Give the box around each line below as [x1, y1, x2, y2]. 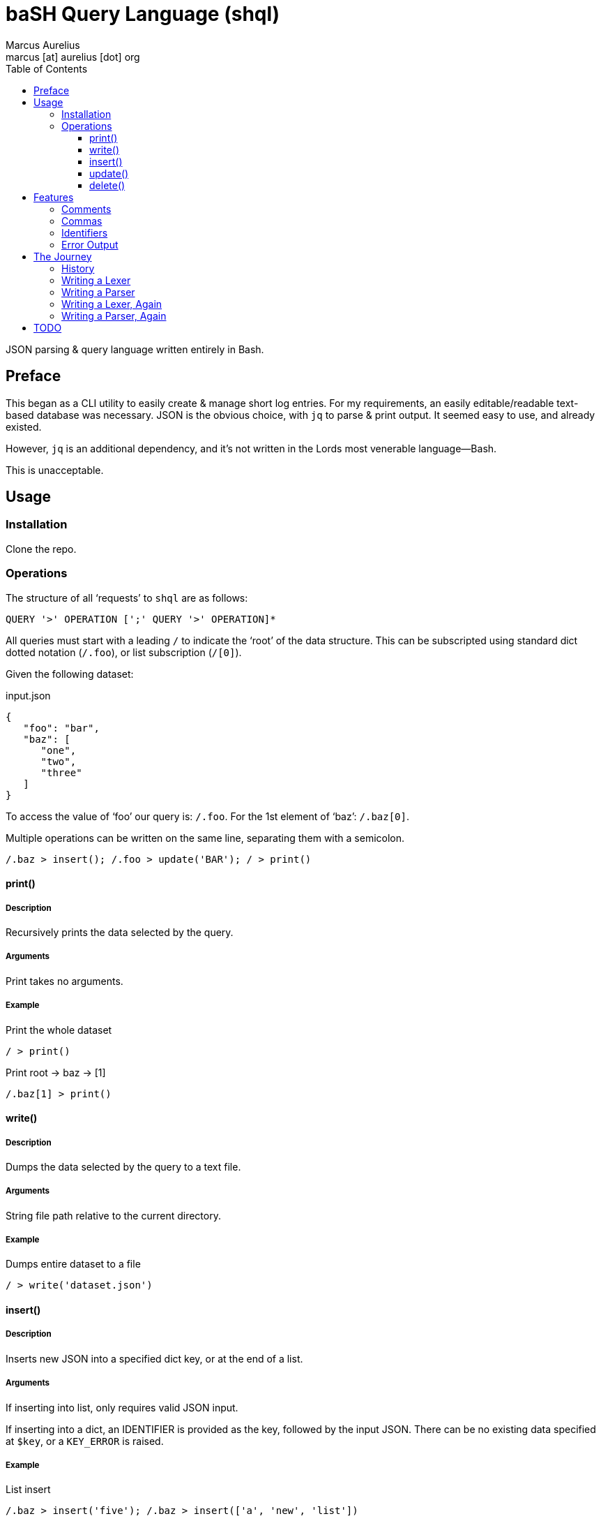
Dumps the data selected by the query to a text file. [6, 1160, 241, 1173]
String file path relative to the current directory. [6, 1209, 221, 1222]
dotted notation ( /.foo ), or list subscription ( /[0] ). [6, 646, 242, 658]
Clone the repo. [6, 542, 77, 555]
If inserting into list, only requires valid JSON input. [6, 1401, 238, 1414]
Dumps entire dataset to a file [6, 1258, 141, 1270]
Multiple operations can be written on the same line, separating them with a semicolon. [6, 831, 405, 844]
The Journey [33, 250, 92, 262]
